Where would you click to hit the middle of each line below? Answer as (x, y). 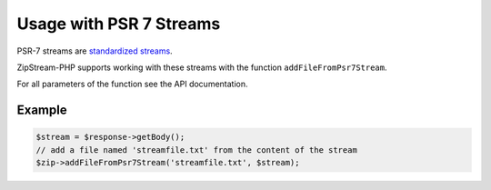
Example (42, 110)
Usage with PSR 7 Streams (119, 24)
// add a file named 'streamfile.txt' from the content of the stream (197, 150)
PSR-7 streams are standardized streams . (95, 51)
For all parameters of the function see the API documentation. (133, 84)
